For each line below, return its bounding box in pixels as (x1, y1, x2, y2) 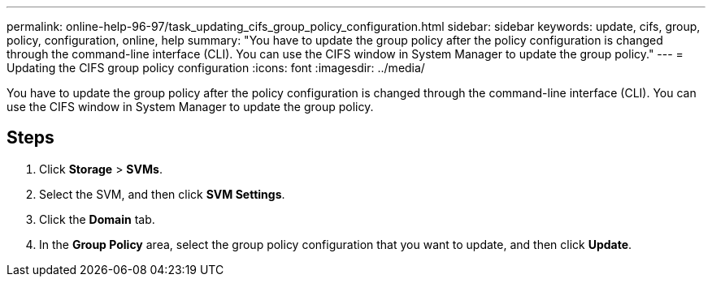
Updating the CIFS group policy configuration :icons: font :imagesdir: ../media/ (7, 61, 425, 75)
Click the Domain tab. (39, 212, 155, 226)
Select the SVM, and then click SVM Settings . (39, 187, 285, 201)
